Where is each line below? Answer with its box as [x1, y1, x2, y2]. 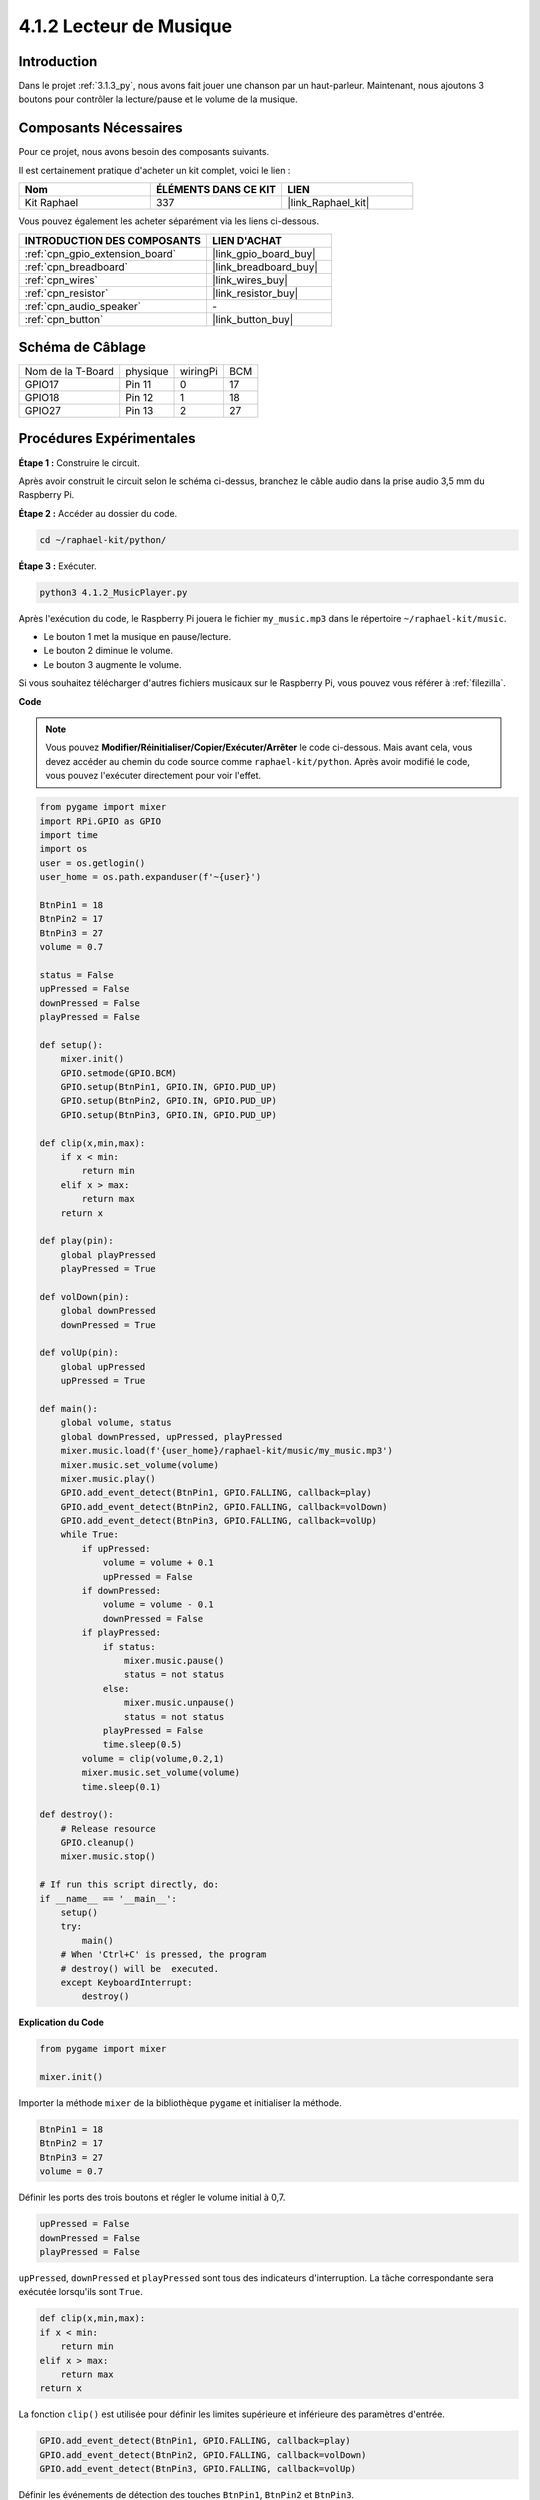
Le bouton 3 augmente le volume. [43, 658, 182, 670]
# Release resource [60, 1823, 157, 1834]
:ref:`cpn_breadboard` [24, 260, 129, 274]
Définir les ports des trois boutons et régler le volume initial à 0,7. [18, 2191, 286, 2204]
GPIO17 [24, 378, 59, 392]
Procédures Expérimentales [18, 430, 196, 447]
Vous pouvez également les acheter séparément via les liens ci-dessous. [18, 215, 320, 227]
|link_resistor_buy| [211, 286, 299, 300]
